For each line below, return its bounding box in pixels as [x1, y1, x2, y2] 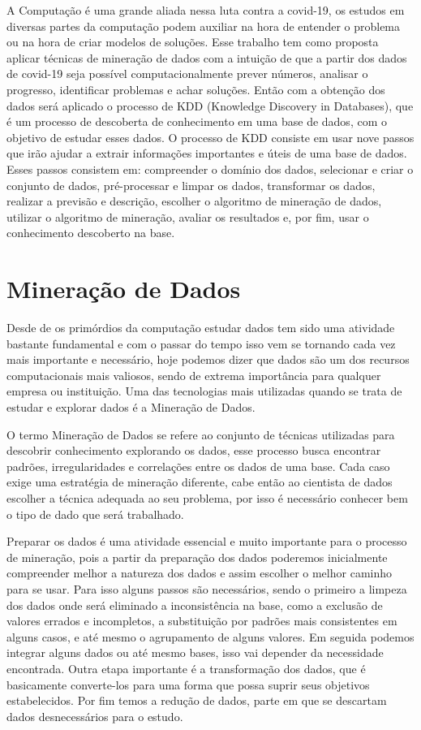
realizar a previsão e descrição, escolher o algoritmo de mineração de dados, [6, 192, 382, 209]
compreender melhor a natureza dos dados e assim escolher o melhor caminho [6, 564, 393, 581]
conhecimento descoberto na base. [6, 224, 175, 241]
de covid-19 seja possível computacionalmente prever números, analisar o [6, 65, 368, 82]
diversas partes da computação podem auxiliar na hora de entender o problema [6, 17, 401, 34]
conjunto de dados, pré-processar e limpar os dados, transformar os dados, [6, 176, 376, 193]
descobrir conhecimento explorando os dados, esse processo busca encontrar [6, 442, 381, 459]
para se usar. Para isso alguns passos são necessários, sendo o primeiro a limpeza [6, 580, 407, 597]
